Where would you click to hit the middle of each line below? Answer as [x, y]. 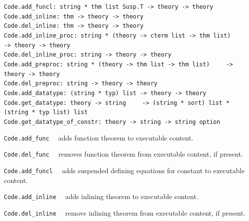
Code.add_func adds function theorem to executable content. [99, 137]
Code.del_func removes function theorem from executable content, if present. [124, 154]
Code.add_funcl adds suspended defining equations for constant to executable [124, 170]
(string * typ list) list [46, 112]
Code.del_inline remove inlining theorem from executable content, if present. [125, 212]
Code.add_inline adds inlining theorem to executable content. [101, 196]
